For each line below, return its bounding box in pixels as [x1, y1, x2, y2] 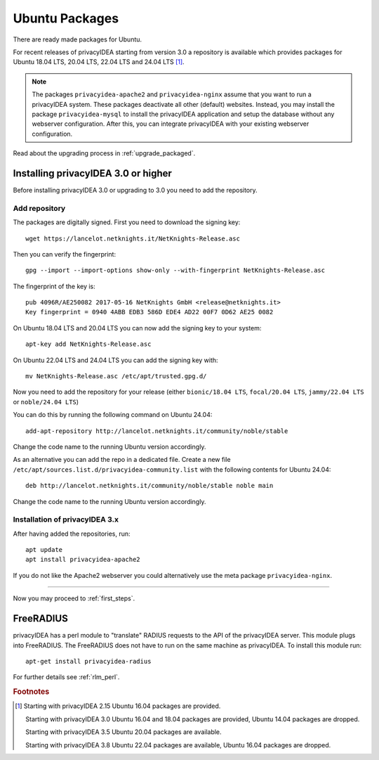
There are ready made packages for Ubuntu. [13, 35, 142, 44]
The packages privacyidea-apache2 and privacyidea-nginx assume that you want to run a [32, 90, 312, 98]
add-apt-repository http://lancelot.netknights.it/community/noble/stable [25, 427, 288, 435]
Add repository [13, 203, 66, 213]
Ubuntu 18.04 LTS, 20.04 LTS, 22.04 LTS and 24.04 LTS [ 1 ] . [13, 58, 185, 66]
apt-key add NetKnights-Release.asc [25, 340, 152, 348]
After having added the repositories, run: [13, 529, 131, 538]
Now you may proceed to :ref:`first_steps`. [13, 594, 135, 603]
